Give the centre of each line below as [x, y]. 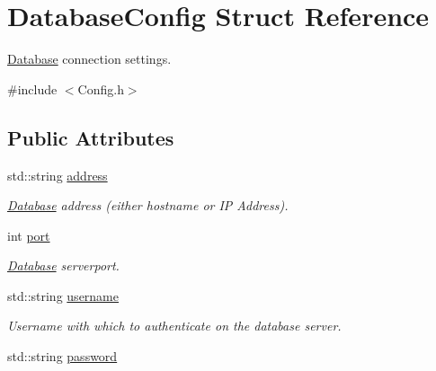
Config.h [101, 88]
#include [32, 88]
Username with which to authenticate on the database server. [174, 326]
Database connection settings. [89, 59]
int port [29, 235]
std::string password [62, 356]
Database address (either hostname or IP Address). [148, 205]
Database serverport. [63, 265]
